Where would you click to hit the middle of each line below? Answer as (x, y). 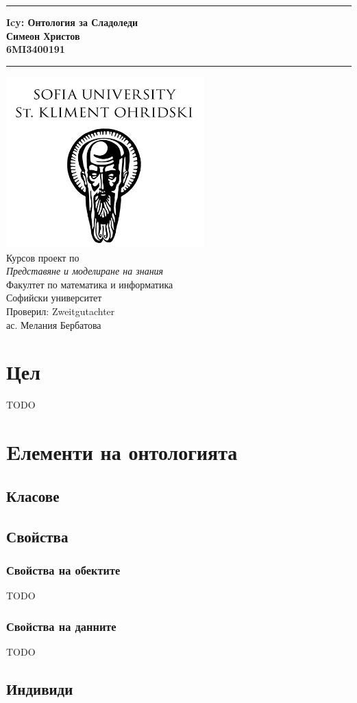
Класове (33, 495)
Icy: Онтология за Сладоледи (72, 22)
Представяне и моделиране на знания (85, 271)
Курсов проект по (43, 257)
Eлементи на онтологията (122, 452)
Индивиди (40, 688)
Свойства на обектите (63, 569)
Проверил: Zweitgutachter (61, 311)
